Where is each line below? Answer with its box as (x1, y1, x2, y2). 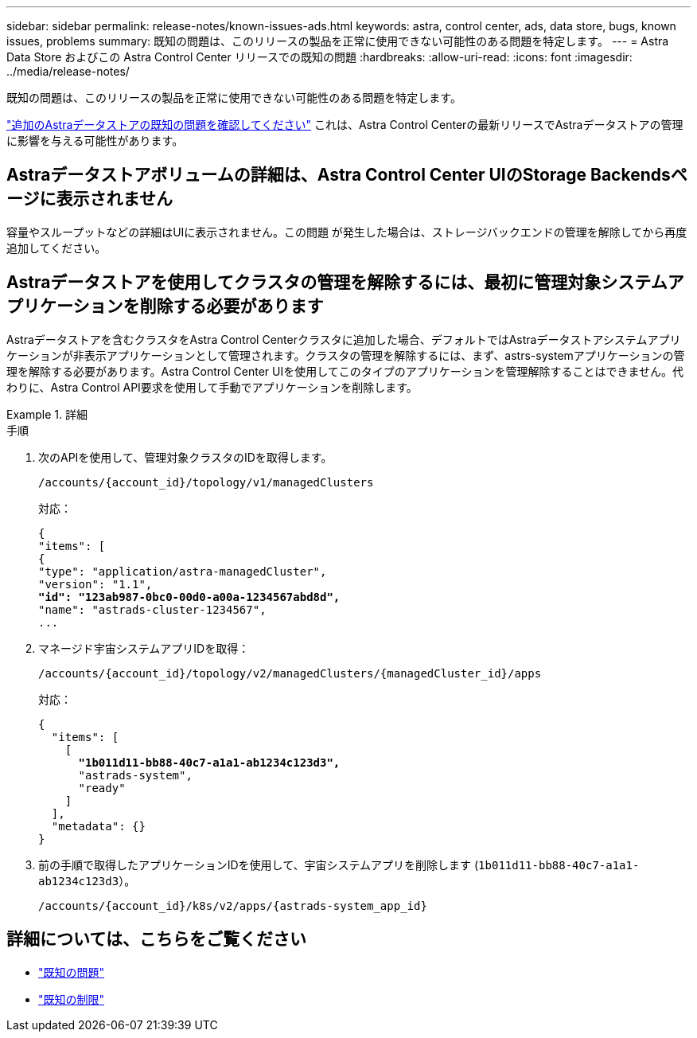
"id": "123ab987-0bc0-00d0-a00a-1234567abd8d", (38, 590, 341, 603)
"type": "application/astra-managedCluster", (38, 564, 327, 578)
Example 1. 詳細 (6, 407, 88, 421)
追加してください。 (6, 240, 107, 255)
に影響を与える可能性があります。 (6, 134, 184, 147)
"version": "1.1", (38, 577, 153, 591)
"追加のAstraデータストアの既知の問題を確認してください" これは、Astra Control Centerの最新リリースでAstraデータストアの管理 (6, 118, 683, 131)
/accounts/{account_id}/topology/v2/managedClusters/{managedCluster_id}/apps (38, 666, 542, 680)
